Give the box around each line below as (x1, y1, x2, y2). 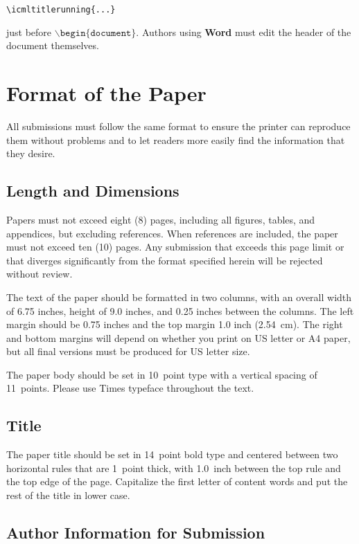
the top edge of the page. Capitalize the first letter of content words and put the (6, 474, 348, 489)
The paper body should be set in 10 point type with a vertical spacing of (6, 367, 317, 381)
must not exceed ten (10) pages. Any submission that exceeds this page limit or (6, 239, 344, 254)
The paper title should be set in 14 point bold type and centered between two (6, 447, 338, 462)
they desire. (6, 146, 55, 161)
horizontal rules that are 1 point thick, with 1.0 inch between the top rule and (6, 460, 341, 475)
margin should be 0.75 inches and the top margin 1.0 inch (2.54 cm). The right (6, 317, 343, 332)
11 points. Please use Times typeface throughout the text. (6, 381, 254, 395)
